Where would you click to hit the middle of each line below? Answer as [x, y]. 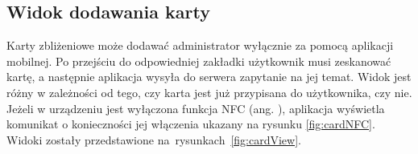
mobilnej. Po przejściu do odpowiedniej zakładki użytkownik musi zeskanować [199, 61]
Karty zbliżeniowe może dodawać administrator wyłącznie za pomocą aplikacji [200, 45]
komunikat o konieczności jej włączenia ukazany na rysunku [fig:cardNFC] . [191, 124]
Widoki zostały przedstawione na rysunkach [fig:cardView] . [154, 139]
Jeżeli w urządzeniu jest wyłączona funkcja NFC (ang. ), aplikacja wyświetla [196, 108]
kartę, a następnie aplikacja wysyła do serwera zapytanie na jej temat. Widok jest [209, 77]
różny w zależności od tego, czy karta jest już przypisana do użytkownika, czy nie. [209, 92]
